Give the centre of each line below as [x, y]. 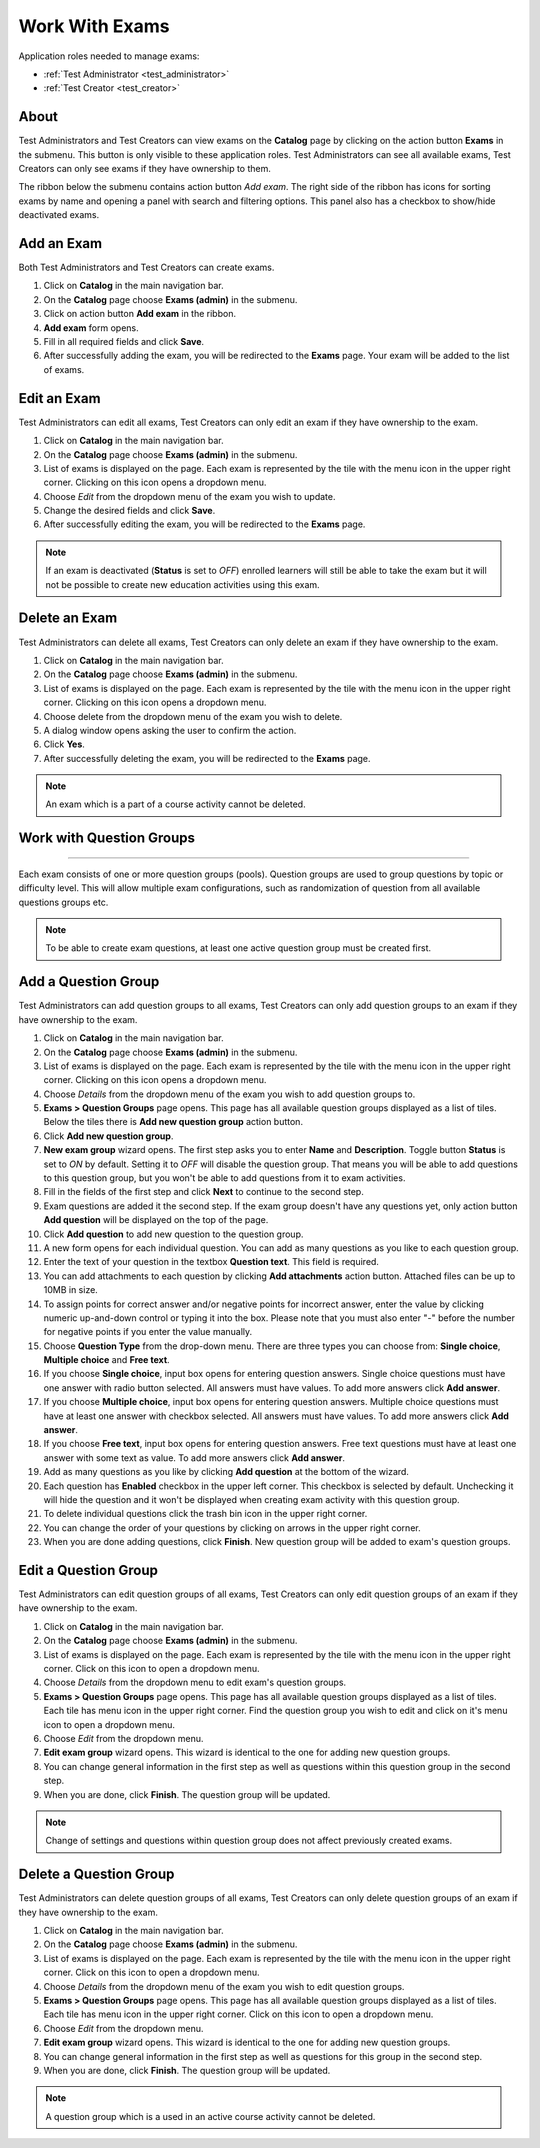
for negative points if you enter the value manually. [148, 1332]
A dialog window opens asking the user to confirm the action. [170, 730]
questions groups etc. [63, 902]
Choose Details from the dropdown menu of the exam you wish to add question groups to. [229, 1094]
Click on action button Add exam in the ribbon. [140, 314]
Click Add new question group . [108, 1136]
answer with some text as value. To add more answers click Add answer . [194, 1457]
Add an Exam [60, 243]
